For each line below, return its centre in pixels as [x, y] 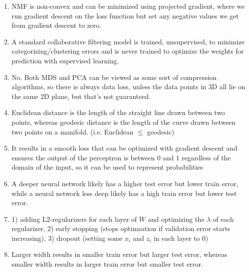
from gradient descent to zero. [56, 25]
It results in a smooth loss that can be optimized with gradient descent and [124, 148]
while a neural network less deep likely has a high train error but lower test [124, 193]
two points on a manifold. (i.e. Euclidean [73, 131]
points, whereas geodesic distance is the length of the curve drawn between [124, 122]
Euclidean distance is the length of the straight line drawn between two [118, 112]
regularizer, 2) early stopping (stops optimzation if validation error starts [121, 228]
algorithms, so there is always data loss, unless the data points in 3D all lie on [128, 87]
